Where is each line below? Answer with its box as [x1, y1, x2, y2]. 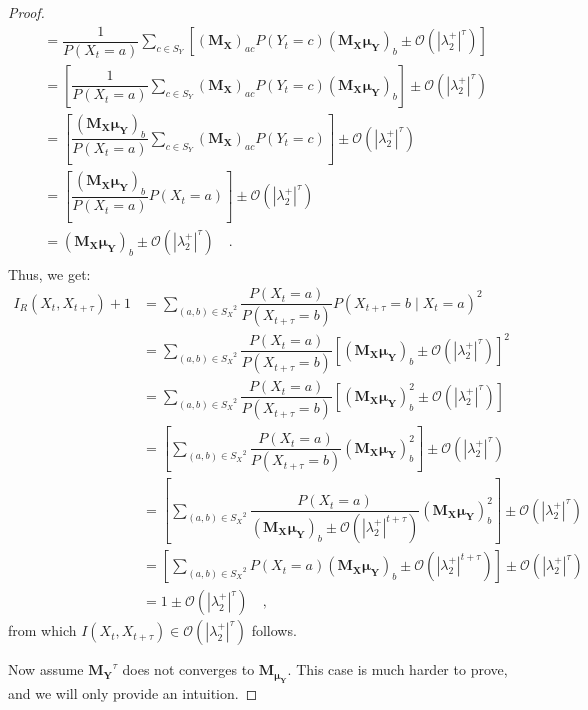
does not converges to [122, 659, 255, 680]
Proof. [8, 2, 45, 22]
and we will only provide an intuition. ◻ [8, 682, 258, 703]
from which [8, 620, 77, 641]
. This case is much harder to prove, [287, 659, 508, 680]
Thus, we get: [8, 263, 91, 284]
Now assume [8, 659, 84, 680]
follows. [251, 620, 297, 641]
